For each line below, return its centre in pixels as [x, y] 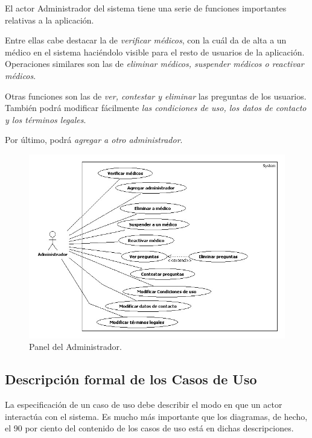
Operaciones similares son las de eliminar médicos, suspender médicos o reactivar [154, 64]
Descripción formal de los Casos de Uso [131, 379]
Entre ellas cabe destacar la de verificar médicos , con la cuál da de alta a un [146, 40]
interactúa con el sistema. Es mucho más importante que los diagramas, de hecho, [156, 416]
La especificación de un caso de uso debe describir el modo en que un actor [144, 405]
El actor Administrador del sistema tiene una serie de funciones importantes [146, 8]
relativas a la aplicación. [49, 20]
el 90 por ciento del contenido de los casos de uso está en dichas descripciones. [149, 428]
